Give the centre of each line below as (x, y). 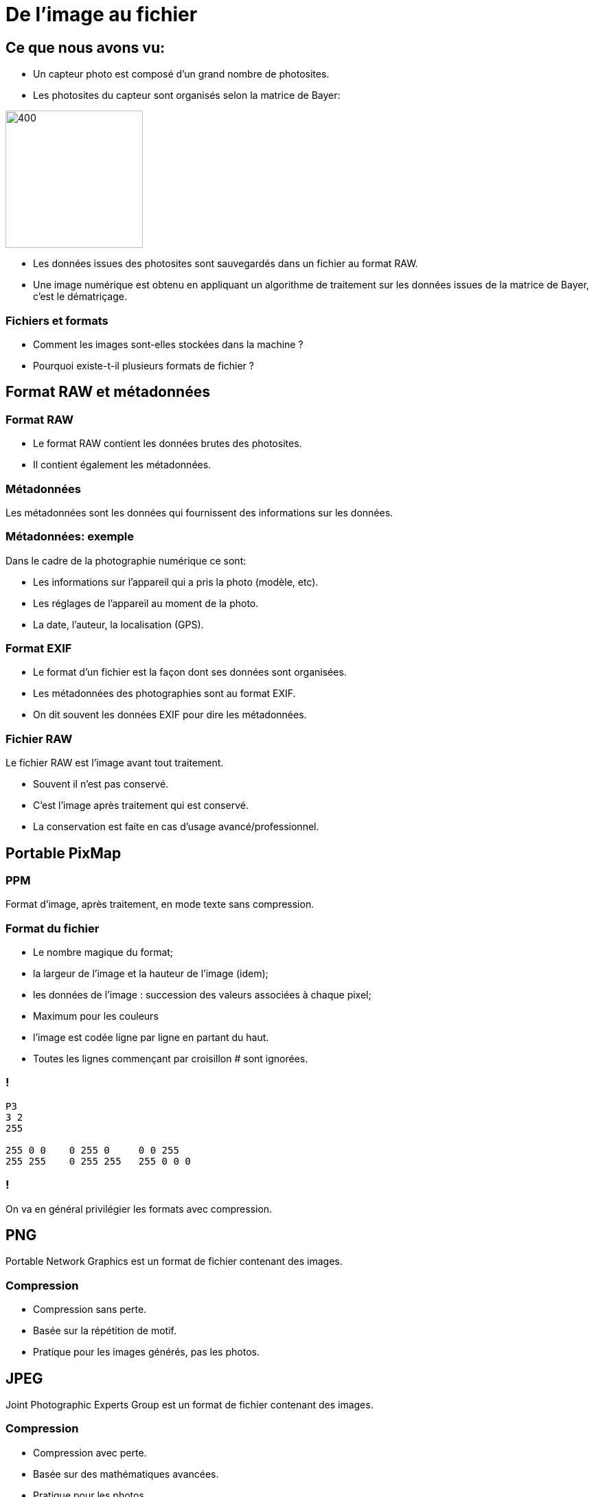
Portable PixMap (64, 853)
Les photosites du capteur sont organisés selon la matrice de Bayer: (187, 95)
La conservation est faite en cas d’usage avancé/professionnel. (176, 827)
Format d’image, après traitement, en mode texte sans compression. (160, 904)
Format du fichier (53, 928)
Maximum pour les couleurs (96, 1016)
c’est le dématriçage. (80, 297)
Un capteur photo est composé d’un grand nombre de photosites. (181, 74)
